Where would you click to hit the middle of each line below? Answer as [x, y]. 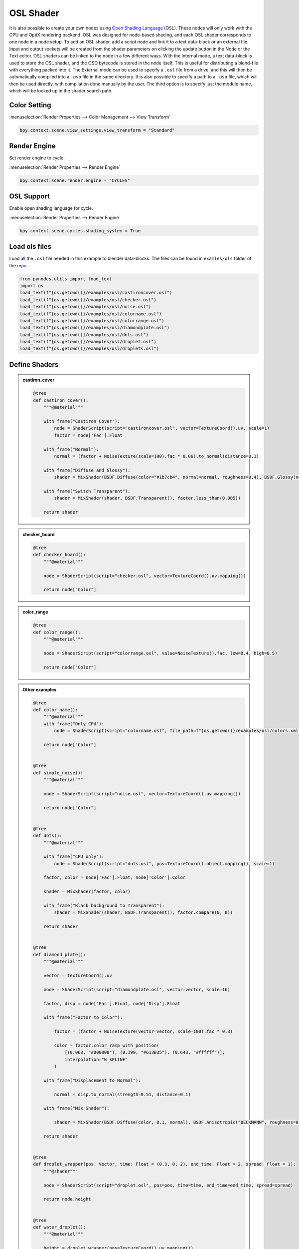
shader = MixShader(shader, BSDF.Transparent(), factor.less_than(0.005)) [148, 498]
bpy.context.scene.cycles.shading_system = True [80, 231]
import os [32, 286]
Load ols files [30, 247]
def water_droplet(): [60, 1227]
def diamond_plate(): [60, 954]
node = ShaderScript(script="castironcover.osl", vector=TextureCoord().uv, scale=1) [162, 428]
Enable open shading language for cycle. [51, 208]
